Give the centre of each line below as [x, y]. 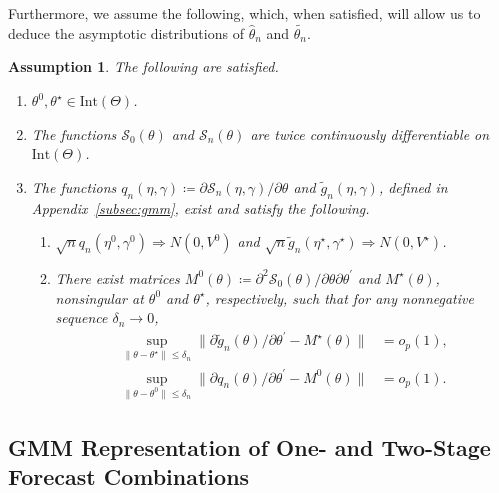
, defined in [413, 186]
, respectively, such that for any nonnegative [339, 297]
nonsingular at [99, 297]
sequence [81, 317]
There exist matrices [117, 277]
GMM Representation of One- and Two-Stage [249, 446]
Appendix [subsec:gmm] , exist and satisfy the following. [200, 207]
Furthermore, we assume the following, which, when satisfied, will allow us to [244, 13]
